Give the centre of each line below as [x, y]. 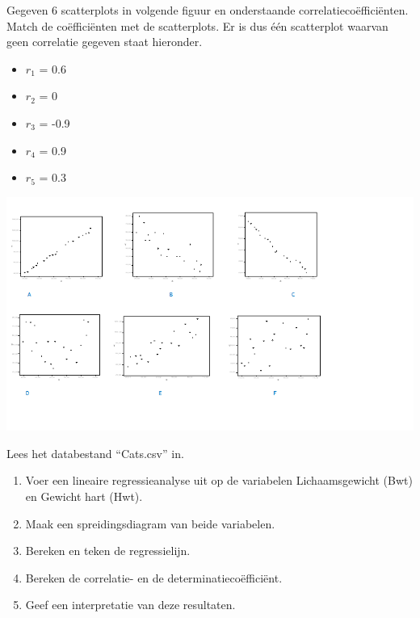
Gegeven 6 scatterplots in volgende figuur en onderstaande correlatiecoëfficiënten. [208, 10]
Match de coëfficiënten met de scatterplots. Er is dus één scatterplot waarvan [197, 25]
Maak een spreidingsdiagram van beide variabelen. [150, 523]
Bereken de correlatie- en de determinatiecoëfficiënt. [154, 577]
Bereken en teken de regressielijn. [108, 551]
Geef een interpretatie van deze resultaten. [130, 605]
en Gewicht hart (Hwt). [84, 496]
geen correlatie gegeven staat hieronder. [105, 42]
